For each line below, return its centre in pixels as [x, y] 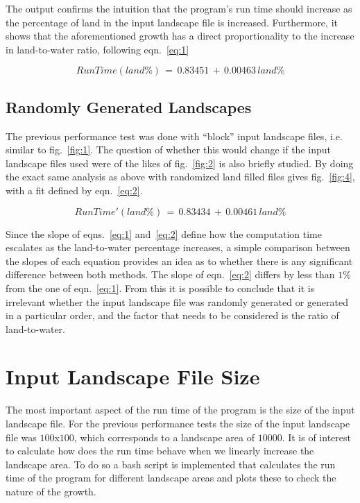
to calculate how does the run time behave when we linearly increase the [160, 451]
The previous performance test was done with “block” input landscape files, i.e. [174, 136]
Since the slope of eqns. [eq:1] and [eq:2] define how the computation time [164, 233]
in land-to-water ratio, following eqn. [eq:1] [97, 49]
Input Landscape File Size [133, 376]
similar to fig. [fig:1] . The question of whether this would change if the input [168, 150]
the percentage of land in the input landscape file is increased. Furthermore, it [172, 22]
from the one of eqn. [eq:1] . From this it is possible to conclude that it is [160, 288]
